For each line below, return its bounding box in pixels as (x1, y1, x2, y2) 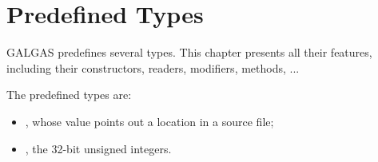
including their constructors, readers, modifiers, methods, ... (6, 59, 300, 76)
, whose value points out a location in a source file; (25, 113, 274, 129)
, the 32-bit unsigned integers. (25, 140, 172, 156)
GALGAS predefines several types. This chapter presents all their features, (6, 44, 372, 61)
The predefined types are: (6, 86, 132, 103)
